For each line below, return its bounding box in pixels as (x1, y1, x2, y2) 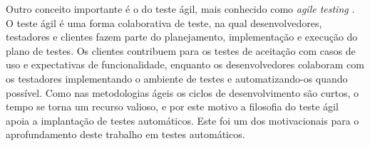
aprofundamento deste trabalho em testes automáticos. (6, 127, 245, 142)
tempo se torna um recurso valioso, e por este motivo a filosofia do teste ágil (6, 99, 339, 114)
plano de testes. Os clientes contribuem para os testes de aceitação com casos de (6, 43, 356, 58)
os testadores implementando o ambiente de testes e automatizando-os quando (6, 71, 348, 85)
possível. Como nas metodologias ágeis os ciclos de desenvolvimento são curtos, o (6, 85, 359, 100)
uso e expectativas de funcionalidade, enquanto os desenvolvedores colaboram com (6, 57, 364, 72)
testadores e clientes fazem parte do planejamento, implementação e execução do (6, 29, 358, 44)
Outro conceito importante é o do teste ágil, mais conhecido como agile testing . (6, 1, 355, 16)
